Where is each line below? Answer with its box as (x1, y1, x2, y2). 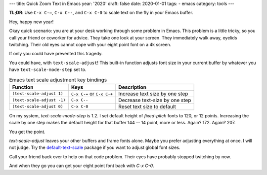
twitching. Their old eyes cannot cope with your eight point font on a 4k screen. (9, 41, 172, 47)
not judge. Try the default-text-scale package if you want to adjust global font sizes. (9, 144, 180, 150)
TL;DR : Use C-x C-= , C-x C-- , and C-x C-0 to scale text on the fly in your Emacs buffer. (9, 10, 194, 16)
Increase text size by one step (118, 90, 188, 97)
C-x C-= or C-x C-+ (71, 90, 113, 97)
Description (118, 84, 147, 91)
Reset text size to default (118, 103, 177, 110)
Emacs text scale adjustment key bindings (9, 76, 107, 83)
